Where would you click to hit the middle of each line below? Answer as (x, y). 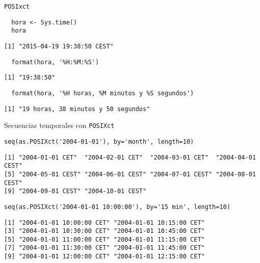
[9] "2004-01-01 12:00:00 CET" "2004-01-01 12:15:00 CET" (105, 257)
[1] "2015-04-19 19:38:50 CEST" (59, 46)
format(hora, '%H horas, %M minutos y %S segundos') (103, 93)
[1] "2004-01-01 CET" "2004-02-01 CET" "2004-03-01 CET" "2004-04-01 (130, 157)
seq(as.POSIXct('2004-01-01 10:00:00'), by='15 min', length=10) (117, 207)
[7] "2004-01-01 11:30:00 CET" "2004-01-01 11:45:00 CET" (105, 248)
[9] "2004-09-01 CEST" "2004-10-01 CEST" (75, 191)
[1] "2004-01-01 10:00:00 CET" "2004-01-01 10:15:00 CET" (105, 222)
